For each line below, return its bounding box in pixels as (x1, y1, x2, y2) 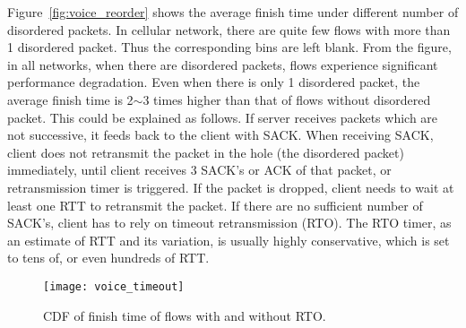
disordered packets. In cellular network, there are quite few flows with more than (7, 20, 451, 39)
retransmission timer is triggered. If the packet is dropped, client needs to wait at (7, 177, 454, 196)
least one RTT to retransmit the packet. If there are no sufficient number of (7, 195, 423, 214)
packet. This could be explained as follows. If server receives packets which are (7, 108, 438, 126)
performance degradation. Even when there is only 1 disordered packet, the (7, 73, 420, 91)
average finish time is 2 (7, 90, 134, 108)
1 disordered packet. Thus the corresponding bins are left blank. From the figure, (7, 38, 452, 56)
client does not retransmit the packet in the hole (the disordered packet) (7, 142, 404, 161)
